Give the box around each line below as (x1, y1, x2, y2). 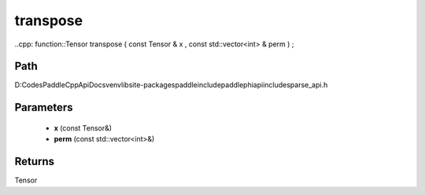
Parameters (14, 101, 73, 114)
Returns (14, 155, 55, 168)
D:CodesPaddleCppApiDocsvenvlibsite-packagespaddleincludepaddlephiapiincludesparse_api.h (14, 80, 328, 90)
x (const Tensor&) (54, 123, 113, 133)
